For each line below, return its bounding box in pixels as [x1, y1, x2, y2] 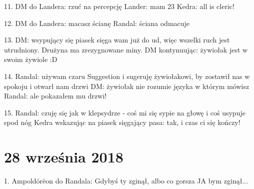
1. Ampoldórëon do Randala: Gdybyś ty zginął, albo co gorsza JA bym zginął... [4, 175, 248, 186]
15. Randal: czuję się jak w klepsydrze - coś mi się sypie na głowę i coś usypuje [4, 107, 245, 117]
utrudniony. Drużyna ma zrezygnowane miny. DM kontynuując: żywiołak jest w [4, 44, 248, 54]
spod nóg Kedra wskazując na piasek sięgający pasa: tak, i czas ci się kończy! [4, 117, 240, 127]
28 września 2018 [4, 146, 123, 167]
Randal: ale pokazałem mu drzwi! [4, 90, 107, 101]
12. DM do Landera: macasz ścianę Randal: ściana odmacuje [4, 17, 190, 28]
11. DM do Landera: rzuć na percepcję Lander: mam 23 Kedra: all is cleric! [4, 1, 234, 11]
